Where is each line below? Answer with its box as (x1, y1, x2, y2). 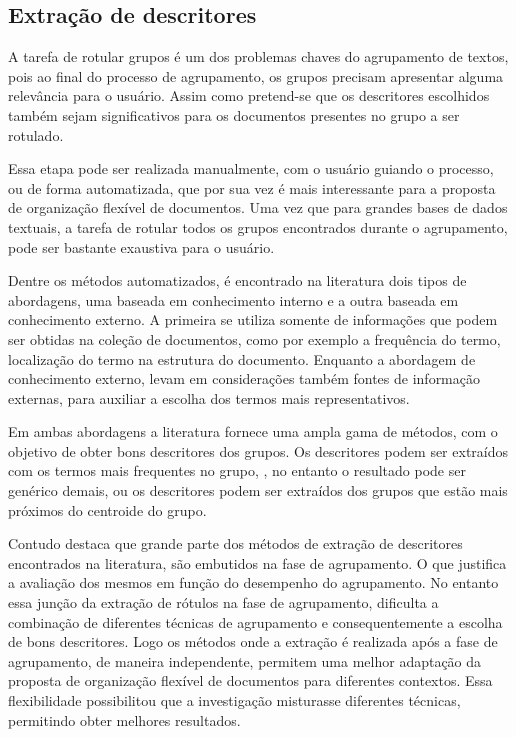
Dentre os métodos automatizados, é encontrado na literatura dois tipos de (8, 270, 467, 291)
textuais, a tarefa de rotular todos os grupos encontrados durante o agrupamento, (8, 216, 508, 237)
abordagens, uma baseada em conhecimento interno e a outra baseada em (8, 289, 459, 310)
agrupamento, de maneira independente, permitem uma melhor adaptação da (8, 650, 482, 671)
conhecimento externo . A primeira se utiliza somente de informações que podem (8, 309, 498, 330)
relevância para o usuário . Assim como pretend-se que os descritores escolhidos (8, 85, 490, 106)
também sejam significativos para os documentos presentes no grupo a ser (8, 104, 460, 125)
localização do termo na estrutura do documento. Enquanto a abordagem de (8, 348, 476, 369)
